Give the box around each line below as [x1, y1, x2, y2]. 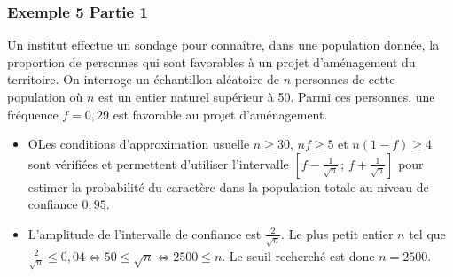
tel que [409, 224, 446, 242]
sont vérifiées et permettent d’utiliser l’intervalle [27, 154, 289, 173]
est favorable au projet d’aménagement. [113, 104, 328, 123]
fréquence [7, 104, 59, 123]
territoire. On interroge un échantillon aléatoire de [7, 70, 280, 88]
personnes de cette [294, 70, 395, 88]
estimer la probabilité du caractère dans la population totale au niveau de [27, 177, 429, 196]
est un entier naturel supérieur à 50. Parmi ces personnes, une [98, 88, 435, 105]
